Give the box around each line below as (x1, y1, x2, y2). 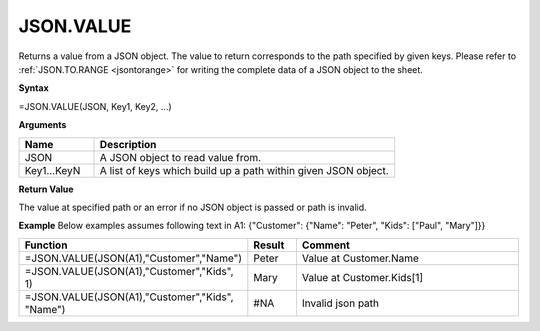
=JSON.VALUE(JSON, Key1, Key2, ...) (18, 100, 172, 112)
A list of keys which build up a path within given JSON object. (99, 163, 389, 177)
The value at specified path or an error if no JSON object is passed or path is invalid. (18, 201, 367, 213)
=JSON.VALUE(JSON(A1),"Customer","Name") (24, 251, 243, 265)
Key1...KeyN (24, 163, 81, 177)
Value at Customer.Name (301, 251, 420, 265)
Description (99, 137, 157, 151)
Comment (301, 238, 350, 252)
